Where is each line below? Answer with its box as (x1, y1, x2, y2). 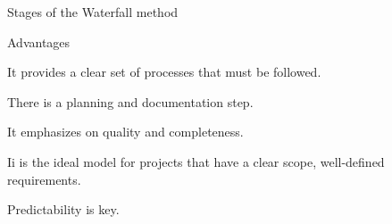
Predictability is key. (7, 200, 120, 219)
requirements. (7, 170, 81, 188)
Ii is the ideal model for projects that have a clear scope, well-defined (7, 152, 385, 170)
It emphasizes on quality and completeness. (7, 122, 244, 141)
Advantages (7, 32, 71, 51)
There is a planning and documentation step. (7, 92, 254, 111)
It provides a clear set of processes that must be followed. (7, 62, 321, 81)
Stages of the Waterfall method (7, 3, 179, 21)
